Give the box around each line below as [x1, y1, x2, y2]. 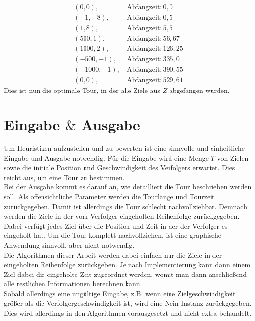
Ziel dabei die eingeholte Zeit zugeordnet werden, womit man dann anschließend [4, 269, 247, 279]
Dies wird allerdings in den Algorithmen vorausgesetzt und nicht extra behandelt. [4, 308, 252, 318]
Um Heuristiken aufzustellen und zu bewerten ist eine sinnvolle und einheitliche [4, 142, 245, 153]
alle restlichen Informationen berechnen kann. [4, 278, 142, 289]
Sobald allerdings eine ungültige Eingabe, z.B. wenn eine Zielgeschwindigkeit [4, 288, 236, 298]
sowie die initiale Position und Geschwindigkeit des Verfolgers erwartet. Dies [4, 162, 235, 173]
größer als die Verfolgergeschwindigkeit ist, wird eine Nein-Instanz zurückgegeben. [4, 298, 252, 308]
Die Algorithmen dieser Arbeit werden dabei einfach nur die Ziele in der [4, 249, 222, 260]
